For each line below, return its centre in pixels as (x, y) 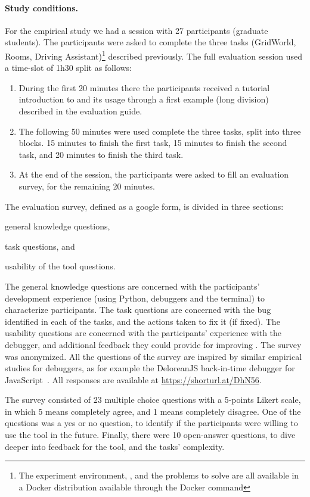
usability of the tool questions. (60, 266)
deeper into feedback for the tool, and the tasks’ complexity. (115, 446)
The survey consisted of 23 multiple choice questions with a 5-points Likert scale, (153, 400)
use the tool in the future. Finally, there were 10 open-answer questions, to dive (150, 435)
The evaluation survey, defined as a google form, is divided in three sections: (144, 206)
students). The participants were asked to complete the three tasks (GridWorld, (151, 42)
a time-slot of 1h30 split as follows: (69, 68)
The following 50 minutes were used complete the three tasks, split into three (160, 131)
